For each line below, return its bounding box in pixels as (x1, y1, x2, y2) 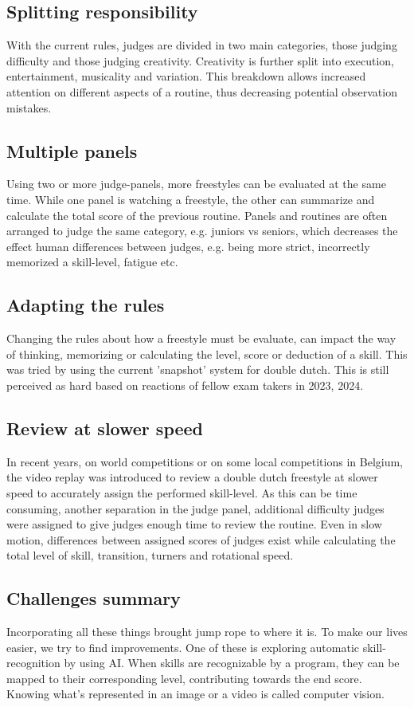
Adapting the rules (6, 293, 165, 317)
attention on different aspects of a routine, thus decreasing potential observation (6, 83, 397, 100)
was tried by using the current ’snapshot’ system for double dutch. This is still (6, 361, 389, 378)
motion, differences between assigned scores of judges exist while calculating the (6, 531, 396, 548)
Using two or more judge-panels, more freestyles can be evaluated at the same (6, 175, 386, 192)
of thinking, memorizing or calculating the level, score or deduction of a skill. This (6, 345, 408, 362)
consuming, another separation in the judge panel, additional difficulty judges (6, 500, 385, 517)
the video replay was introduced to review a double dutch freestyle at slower (6, 469, 378, 485)
